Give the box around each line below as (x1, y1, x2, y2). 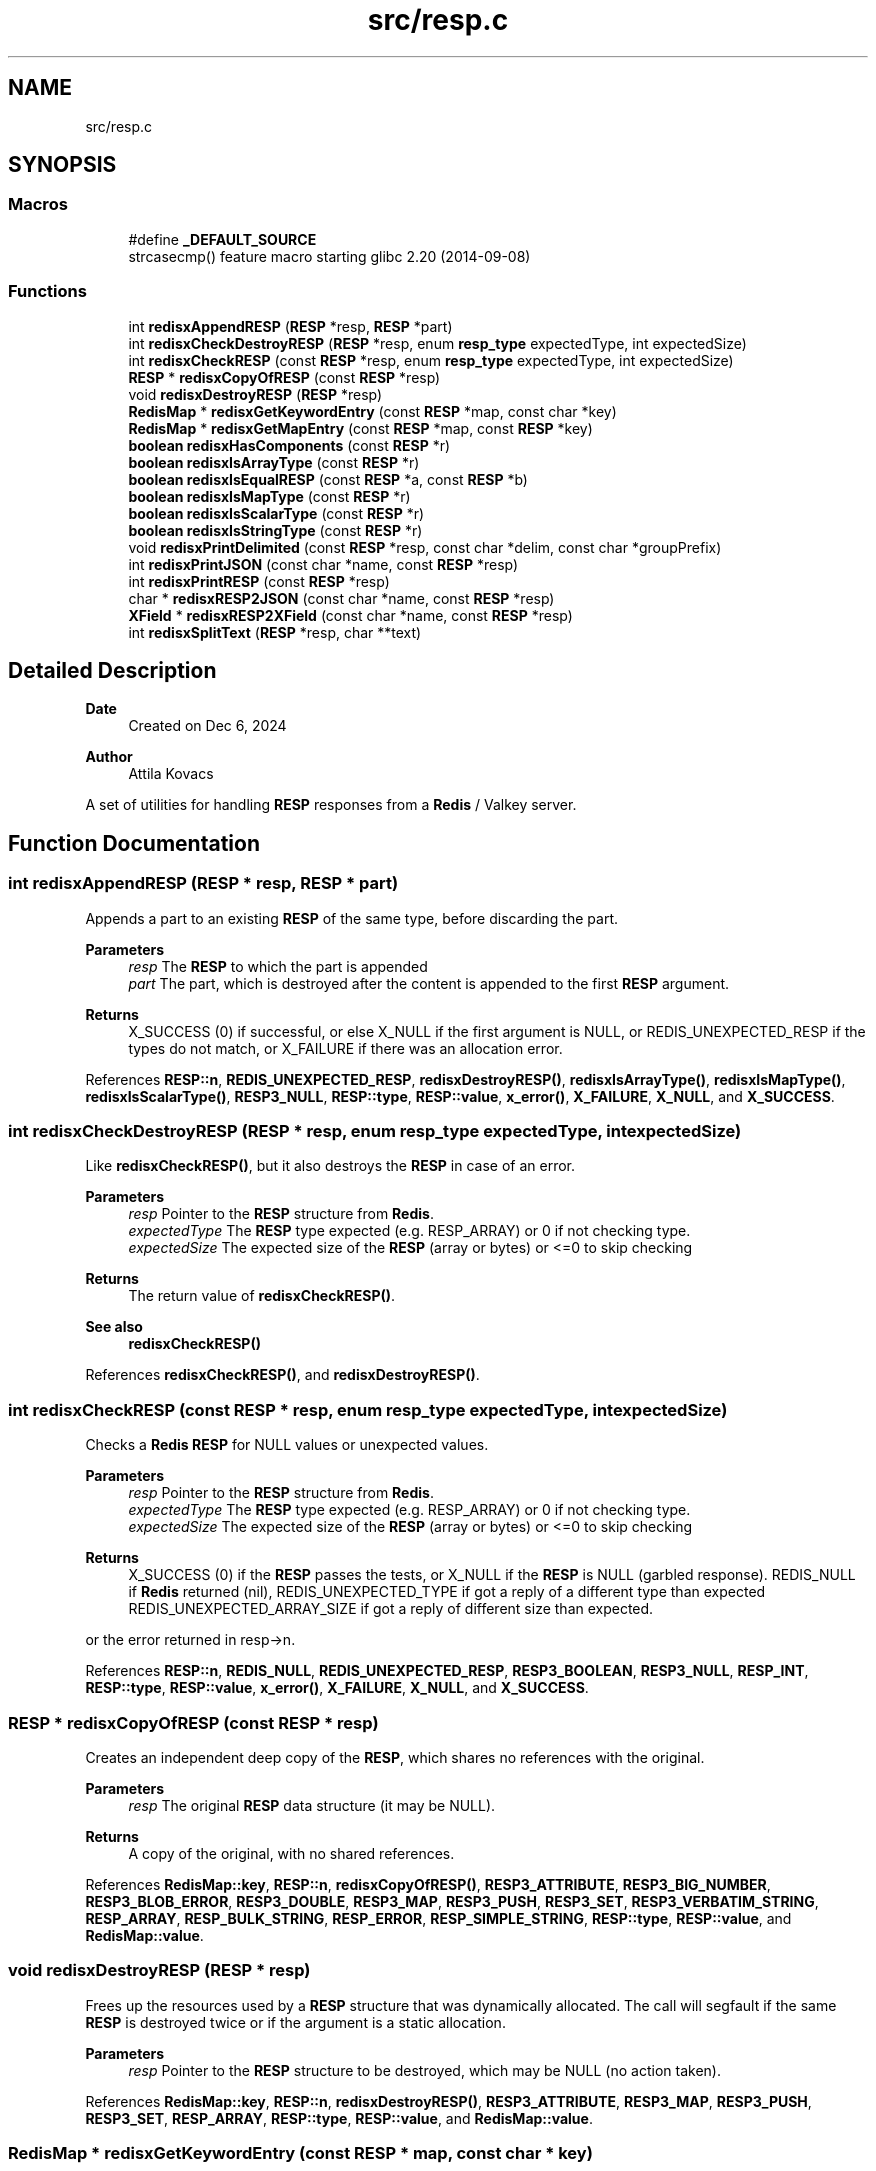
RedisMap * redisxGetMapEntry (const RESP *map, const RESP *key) (128, 419, 593, 437)
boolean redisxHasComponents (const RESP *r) (128, 436, 451, 454)
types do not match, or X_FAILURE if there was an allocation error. (128, 1039, 563, 1057)
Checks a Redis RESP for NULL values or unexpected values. (85, 1436, 489, 1454)
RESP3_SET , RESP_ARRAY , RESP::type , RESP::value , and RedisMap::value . (85, 2109, 593, 2127)
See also (85, 1318, 143, 1336)
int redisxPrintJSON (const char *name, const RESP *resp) (128, 555, 519, 573)
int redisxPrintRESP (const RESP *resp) (128, 572, 390, 590)
